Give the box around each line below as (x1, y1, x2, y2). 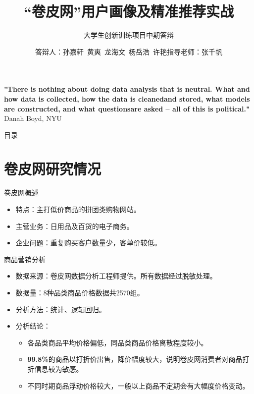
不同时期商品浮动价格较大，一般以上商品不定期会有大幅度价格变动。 (27, 380, 250, 391)
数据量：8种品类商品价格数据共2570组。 (15, 287, 144, 297)
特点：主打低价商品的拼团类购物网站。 (15, 204, 141, 214)
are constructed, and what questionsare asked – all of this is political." (4, 103, 250, 113)
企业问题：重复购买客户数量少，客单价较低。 (15, 237, 161, 248)
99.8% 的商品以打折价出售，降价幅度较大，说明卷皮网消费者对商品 (27, 354, 243, 364)
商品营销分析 (4, 254, 46, 264)
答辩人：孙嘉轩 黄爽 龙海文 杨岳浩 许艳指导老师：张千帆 (35, 46, 222, 56)
